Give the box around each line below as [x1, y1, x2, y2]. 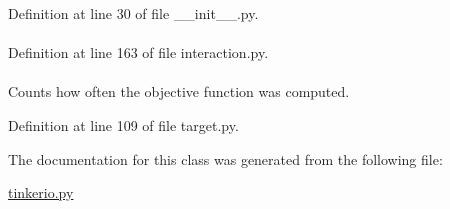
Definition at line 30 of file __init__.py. [8, 3, 259, 23]
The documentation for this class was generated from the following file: [8, 148, 443, 169]
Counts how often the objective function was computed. [8, 81, 350, 102]
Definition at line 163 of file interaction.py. [8, 42, 269, 63]
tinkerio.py [8, 182, 74, 203]
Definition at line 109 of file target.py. [8, 114, 239, 135]
